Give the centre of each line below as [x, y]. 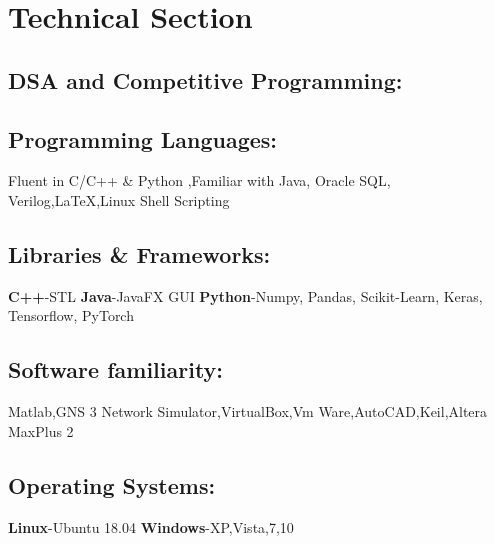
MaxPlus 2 [41, 430]
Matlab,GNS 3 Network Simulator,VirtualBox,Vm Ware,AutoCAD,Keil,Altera [248, 411]
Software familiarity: [116, 369]
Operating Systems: [112, 484]
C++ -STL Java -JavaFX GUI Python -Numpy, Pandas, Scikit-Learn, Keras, [245, 295]
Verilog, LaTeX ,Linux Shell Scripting [119, 199]
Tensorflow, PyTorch [71, 315]
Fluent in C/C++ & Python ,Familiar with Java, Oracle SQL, [199, 180]
